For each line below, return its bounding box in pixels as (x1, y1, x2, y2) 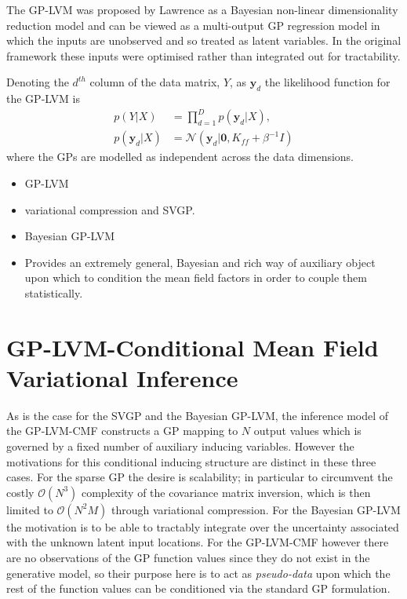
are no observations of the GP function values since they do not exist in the (6, 549, 370, 565)
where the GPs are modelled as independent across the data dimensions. (6, 148, 354, 165)
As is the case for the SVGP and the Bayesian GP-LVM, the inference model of (6, 407, 389, 423)
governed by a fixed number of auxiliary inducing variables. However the (6, 437, 354, 454)
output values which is (253, 422, 362, 439)
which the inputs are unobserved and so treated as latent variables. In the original (6, 32, 402, 49)
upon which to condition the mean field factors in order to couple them (24, 269, 367, 286)
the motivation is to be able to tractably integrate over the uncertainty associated (6, 518, 399, 535)
